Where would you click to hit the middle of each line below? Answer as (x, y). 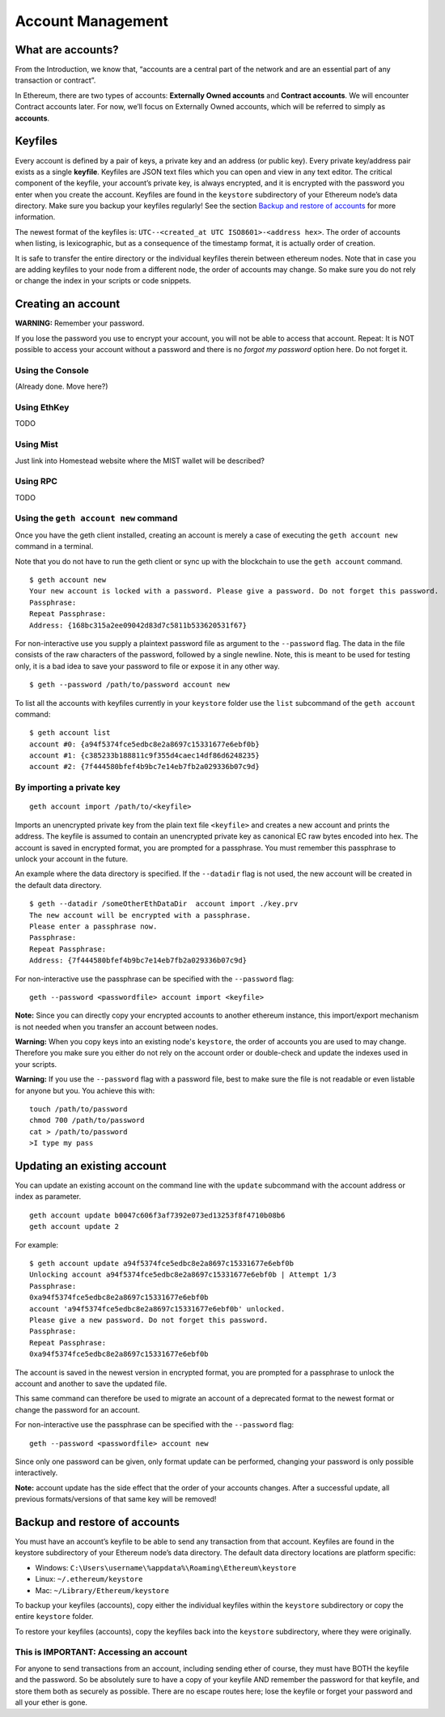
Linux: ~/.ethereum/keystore (89, 1579)
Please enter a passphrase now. (93, 926)
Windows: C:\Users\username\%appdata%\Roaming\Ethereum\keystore (166, 1567)
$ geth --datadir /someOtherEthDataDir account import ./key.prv (164, 904)
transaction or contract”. (55, 80)
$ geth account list (70, 733)
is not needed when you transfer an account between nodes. (117, 1026)
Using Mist (36, 444)
